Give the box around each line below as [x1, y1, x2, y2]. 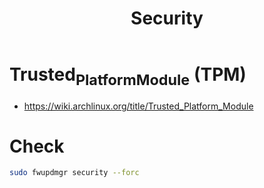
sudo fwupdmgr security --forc [9, 168, 140, 178]
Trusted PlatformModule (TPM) [9, 63, 247, 89]
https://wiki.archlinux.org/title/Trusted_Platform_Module [23, 100, 254, 112]
